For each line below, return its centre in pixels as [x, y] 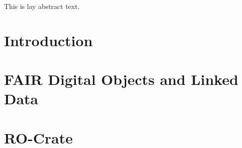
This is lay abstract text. [42, 6]
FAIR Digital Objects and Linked [121, 79]
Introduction [48, 40]
